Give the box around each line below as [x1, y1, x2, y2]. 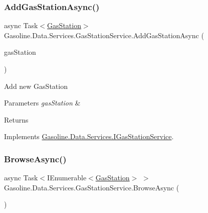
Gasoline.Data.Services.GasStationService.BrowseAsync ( [4, 182, 179, 192]
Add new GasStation [4, 80, 68, 91]
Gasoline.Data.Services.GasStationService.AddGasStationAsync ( [4, 30, 204, 40]
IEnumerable [47, 172, 87, 183]
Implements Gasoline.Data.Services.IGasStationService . [4, 131, 174, 142]
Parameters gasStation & [4, 97, 81, 108]
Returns [4, 114, 29, 125]
